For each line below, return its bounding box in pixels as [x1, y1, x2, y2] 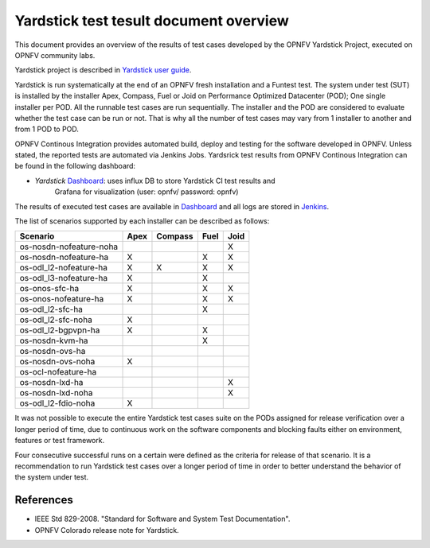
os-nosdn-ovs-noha [19, 356, 96, 367]
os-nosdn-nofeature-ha [19, 251, 109, 262]
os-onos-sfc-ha [19, 283, 80, 294]
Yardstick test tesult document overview [14, 12, 290, 29]
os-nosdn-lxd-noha [19, 387, 93, 398]
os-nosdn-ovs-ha [19, 346, 86, 357]
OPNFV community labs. [14, 50, 96, 60]
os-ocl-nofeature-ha [19, 367, 97, 378]
